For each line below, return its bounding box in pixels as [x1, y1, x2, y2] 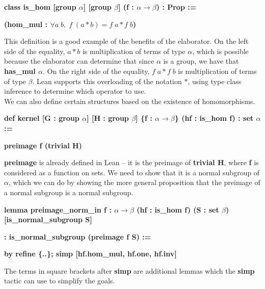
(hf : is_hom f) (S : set [137, 204, 219, 215]
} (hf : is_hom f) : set [174, 113, 254, 123]
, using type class [188, 75, 242, 86]
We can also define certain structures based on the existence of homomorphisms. [4, 95, 255, 106]
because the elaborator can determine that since [4, 56, 154, 66]
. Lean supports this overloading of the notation [32, 75, 182, 86]
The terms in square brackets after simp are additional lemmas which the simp [4, 265, 255, 276]
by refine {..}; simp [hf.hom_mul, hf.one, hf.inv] [4, 248, 177, 259]
